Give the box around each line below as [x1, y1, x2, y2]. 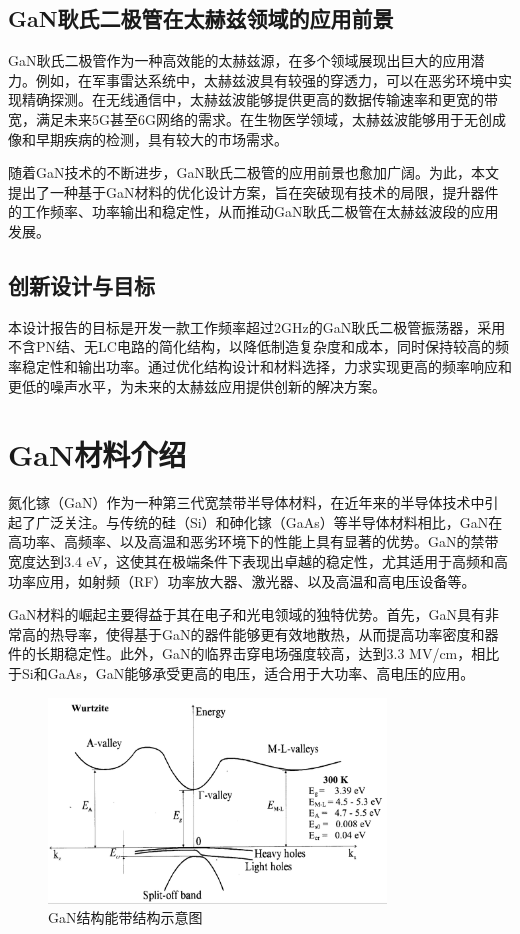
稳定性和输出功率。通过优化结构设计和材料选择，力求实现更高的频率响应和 [21, 355, 512, 376]
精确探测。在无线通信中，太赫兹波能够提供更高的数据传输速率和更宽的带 [21, 89, 498, 110]
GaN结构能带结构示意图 [48, 907, 203, 928]
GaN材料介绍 [8, 434, 187, 475]
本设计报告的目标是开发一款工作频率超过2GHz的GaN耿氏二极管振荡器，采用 [8, 316, 506, 337]
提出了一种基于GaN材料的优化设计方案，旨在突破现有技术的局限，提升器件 [8, 181, 499, 202]
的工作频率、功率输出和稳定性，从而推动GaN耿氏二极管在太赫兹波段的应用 [8, 201, 499, 222]
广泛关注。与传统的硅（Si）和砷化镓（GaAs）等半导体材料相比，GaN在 [35, 511, 503, 532]
